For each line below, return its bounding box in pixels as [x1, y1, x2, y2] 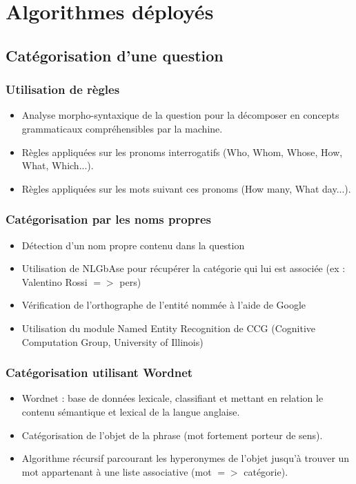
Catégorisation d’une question [6, 44, 224, 66]
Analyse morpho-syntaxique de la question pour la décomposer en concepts [21, 108, 339, 122]
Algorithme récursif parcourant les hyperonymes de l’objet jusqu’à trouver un [21, 451, 350, 465]
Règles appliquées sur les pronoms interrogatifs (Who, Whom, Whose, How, [21, 144, 343, 159]
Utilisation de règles [6, 81, 120, 98]
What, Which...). [21, 158, 94, 173]
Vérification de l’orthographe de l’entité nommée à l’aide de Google [21, 298, 306, 312]
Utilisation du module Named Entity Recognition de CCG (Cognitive [21, 320, 316, 335]
